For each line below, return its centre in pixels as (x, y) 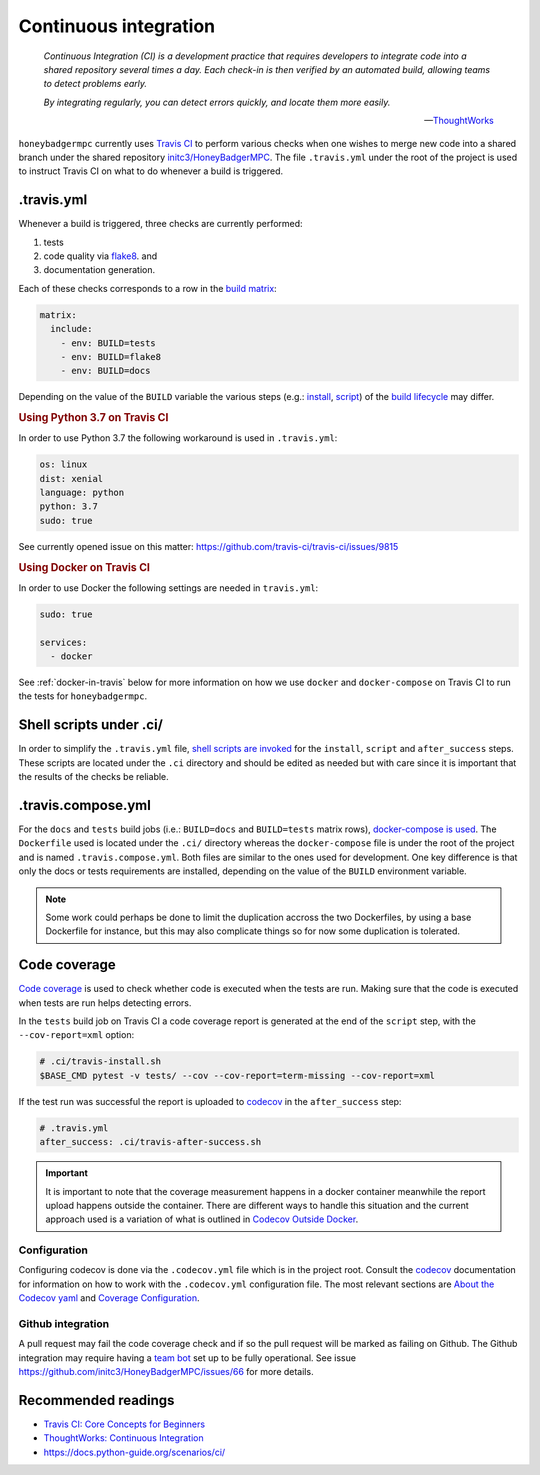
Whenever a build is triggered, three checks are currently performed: (161, 224)
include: (71, 329)
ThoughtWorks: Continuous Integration (123, 1438)
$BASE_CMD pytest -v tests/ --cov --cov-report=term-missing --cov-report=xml (237, 1075)
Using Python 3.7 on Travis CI (93, 418)
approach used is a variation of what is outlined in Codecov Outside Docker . (202, 1219)
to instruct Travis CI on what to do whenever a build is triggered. (151, 171)
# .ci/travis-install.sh (100, 1061)
